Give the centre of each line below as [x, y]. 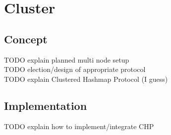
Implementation [46, 105]
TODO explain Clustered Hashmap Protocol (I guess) [86, 79]
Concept [26, 39]
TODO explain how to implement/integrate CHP [79, 126]
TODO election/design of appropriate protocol [75, 69]
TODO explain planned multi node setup [67, 59]
